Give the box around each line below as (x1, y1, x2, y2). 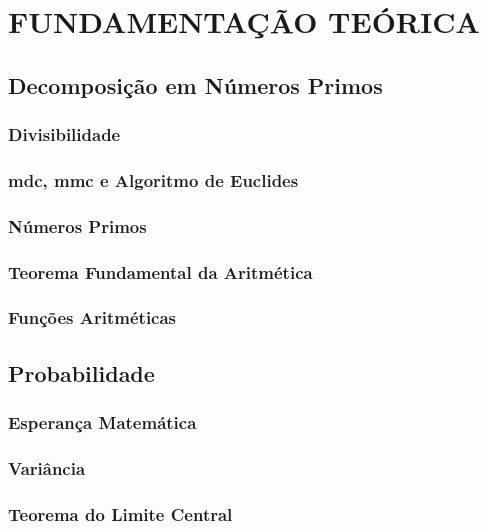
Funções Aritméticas (8, 305, 177, 330)
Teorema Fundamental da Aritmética (8, 259, 313, 284)
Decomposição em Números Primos (8, 69, 383, 100)
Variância (8, 455, 86, 480)
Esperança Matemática (8, 410, 197, 435)
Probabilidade (8, 357, 155, 388)
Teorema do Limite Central (8, 501, 233, 526)
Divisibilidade (8, 122, 121, 147)
